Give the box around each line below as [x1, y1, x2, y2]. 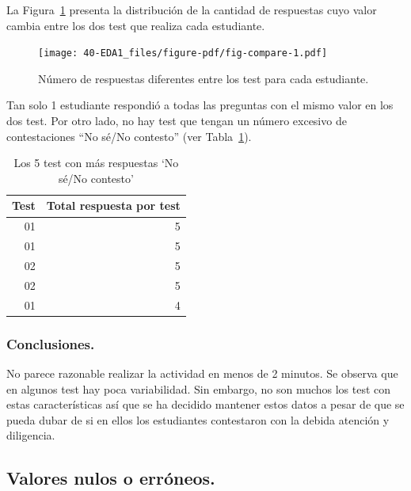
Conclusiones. [6, 333, 95, 353]
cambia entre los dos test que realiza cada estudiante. [6, 17, 265, 33]
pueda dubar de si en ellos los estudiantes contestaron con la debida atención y [6, 411, 390, 428]
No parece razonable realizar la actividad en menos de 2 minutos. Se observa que [6, 364, 398, 381]
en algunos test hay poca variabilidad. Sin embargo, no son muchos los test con [6, 380, 391, 397]
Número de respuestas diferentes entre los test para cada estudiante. [38, 70, 369, 86]
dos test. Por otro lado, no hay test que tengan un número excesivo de [6, 112, 347, 129]
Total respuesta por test [46, 197, 181, 214]
